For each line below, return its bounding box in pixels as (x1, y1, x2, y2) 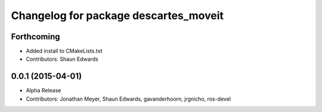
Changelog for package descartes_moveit (11, 9, 224, 22)
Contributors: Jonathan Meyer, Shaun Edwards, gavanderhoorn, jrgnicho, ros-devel (26, 95, 231, 102)
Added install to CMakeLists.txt (26, 48, 103, 55)
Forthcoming (11, 32, 60, 42)
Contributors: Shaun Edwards (26, 55, 98, 63)
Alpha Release (26, 87, 61, 94)
